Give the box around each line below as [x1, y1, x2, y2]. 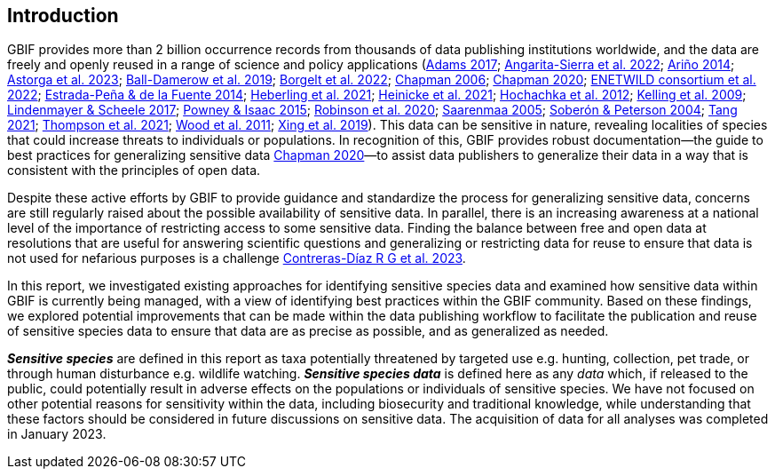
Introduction [7, 4, 119, 27]
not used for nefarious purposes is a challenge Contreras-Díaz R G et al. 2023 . [7, 250, 466, 266]
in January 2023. [7, 426, 107, 442]
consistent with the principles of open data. [7, 163, 261, 178]
